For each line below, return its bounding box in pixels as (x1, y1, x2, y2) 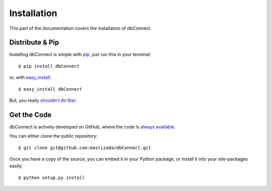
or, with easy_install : (9, 75, 51, 81)
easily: (9, 163, 23, 169)
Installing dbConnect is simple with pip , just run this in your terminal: (9, 51, 151, 57)
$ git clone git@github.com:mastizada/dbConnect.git (18, 145, 151, 151)
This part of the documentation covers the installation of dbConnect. (9, 25, 152, 31)
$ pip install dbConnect (18, 63, 80, 69)
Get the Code (9, 110, 52, 119)
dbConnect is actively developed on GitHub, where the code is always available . (9, 123, 176, 130)
